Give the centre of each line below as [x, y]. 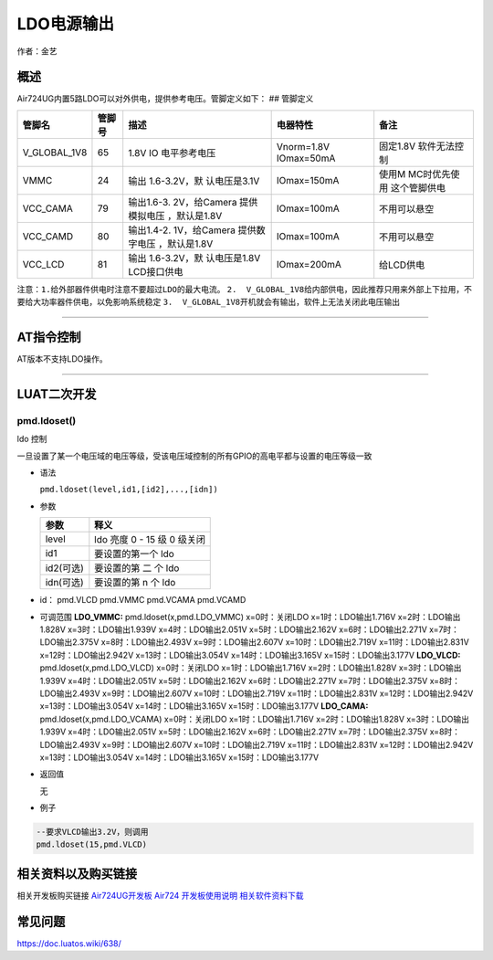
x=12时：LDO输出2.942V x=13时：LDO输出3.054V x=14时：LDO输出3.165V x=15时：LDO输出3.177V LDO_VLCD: [250, 655]
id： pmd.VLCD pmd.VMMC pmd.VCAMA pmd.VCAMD [143, 600]
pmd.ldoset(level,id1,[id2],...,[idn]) [129, 490]
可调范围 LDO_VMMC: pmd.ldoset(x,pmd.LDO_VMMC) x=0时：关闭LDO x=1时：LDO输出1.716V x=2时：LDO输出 [250, 617]
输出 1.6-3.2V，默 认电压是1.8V [194, 258]
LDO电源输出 [65, 24]
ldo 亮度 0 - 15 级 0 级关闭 [150, 540]
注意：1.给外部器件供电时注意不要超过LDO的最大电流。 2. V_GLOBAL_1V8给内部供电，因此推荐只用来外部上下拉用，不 [244, 289]
